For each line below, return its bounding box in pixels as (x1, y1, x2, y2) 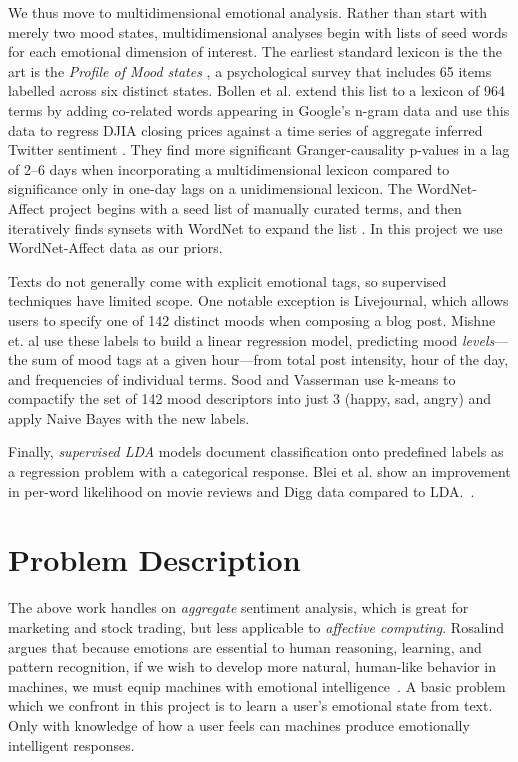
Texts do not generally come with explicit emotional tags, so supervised (8, 270, 447, 291)
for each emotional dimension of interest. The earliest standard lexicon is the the (8, 41, 503, 62)
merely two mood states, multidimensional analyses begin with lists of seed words (8, 21, 508, 42)
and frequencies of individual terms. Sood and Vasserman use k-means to (8, 368, 456, 389)
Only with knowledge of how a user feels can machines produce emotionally (8, 714, 470, 735)
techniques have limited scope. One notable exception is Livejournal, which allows (8, 290, 509, 311)
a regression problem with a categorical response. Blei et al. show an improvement (8, 461, 511, 482)
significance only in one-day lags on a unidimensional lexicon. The (8, 178, 412, 199)
